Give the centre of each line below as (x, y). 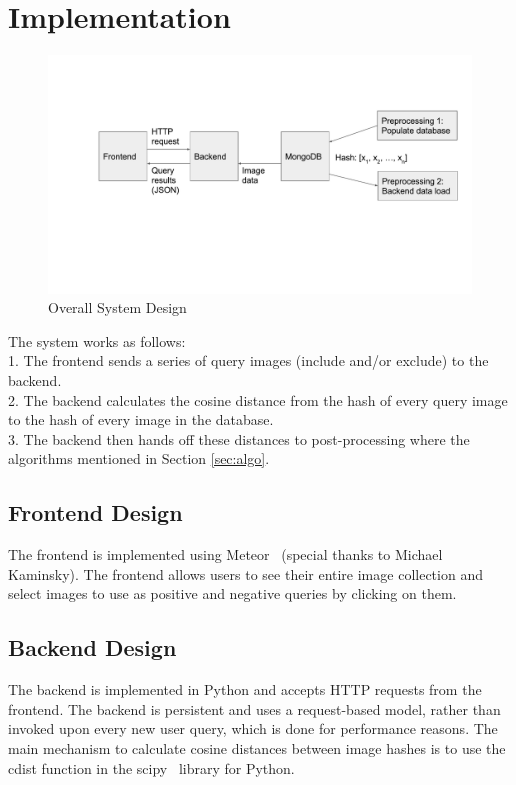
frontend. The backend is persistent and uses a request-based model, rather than (254, 708)
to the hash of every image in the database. (141, 419)
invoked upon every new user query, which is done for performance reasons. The (253, 728)
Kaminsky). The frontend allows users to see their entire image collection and (245, 573)
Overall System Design (117, 307)
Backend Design (92, 647)
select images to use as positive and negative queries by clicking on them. (232, 593)
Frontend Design (95, 512)
